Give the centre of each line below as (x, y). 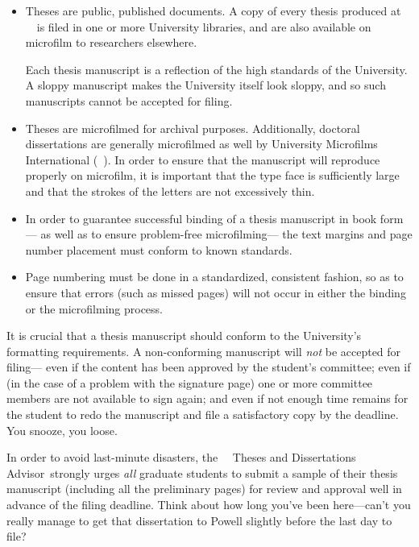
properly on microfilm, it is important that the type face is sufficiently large (212, 175)
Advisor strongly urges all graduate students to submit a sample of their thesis (202, 472)
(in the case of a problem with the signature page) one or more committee (190, 382)
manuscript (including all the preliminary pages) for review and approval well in (204, 489)
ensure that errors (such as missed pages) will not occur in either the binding (216, 292)
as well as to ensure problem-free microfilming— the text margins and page (226, 234)
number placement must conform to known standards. (159, 249)
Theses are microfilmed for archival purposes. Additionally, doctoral (193, 128)
